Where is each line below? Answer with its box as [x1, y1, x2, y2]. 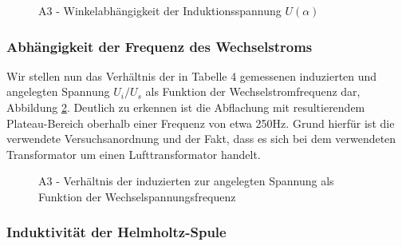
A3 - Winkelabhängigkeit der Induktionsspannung [38, 2, 282, 18]
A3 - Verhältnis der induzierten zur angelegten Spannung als [38, 173, 334, 189]
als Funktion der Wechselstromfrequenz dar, [145, 83, 361, 100]
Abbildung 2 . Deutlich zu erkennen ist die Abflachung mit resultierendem [6, 99, 365, 115]
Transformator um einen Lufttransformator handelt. [6, 145, 261, 162]
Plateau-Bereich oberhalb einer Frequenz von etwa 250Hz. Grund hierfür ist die [6, 114, 395, 131]
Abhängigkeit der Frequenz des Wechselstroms [6, 36, 313, 56]
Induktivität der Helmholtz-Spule [6, 222, 227, 242]
